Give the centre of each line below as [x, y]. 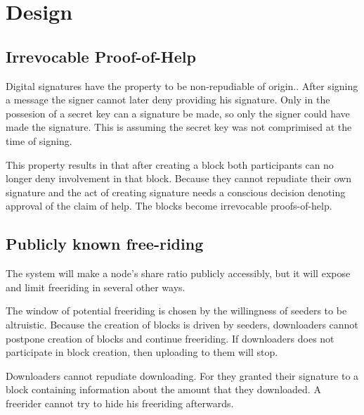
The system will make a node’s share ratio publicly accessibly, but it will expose [178, 273]
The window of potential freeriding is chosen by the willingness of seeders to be [176, 311]
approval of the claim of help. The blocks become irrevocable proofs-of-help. [169, 206]
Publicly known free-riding [105, 244]
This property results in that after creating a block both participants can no [170, 164]
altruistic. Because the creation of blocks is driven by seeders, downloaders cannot [182, 324]
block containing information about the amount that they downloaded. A [163, 389]
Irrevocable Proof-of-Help [101, 56]
